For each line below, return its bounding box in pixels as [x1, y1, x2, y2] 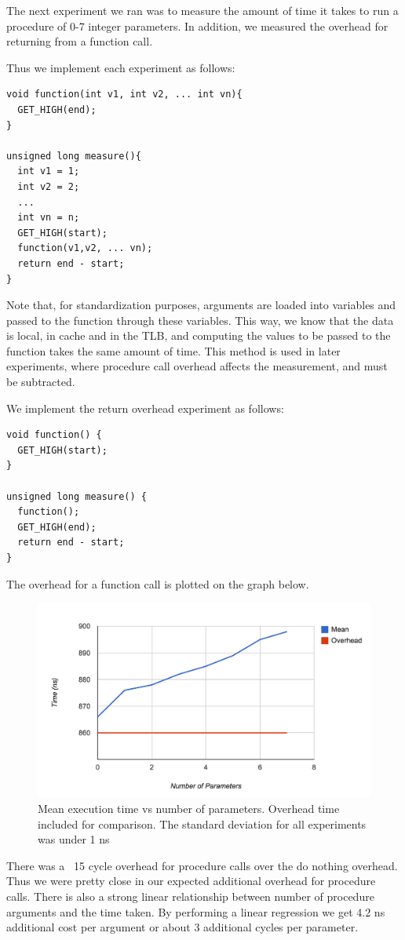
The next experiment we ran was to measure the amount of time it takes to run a [6, 2, 399, 18]
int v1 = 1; [17, 166, 80, 177]
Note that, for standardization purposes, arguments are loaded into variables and [6, 297, 396, 313]
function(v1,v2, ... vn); [17, 242, 153, 254]
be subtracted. [6, 373, 75, 390]
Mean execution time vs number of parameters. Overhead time [38, 800, 340, 817]
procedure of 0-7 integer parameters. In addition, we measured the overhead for [6, 17, 389, 34]
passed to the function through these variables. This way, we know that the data [6, 312, 394, 328]
